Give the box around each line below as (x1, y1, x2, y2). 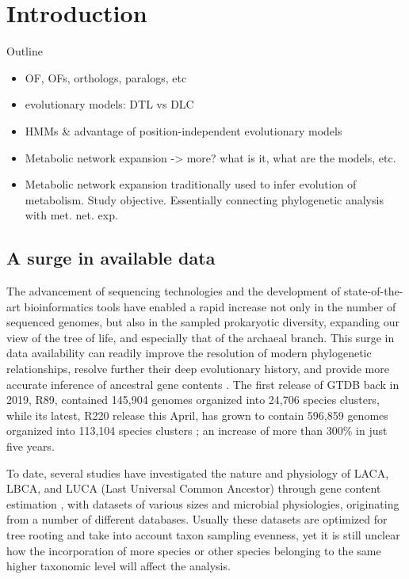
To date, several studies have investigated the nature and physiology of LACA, (6, 464, 389, 481)
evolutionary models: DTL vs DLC (25, 96, 194, 112)
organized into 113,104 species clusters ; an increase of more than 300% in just (6, 422, 388, 439)
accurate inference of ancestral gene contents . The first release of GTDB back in (6, 375, 399, 392)
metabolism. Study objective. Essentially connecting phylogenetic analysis (25, 191, 384, 208)
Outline (6, 43, 43, 59)
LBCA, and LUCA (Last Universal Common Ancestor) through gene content (6, 480, 381, 497)
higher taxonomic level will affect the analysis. (6, 558, 231, 574)
